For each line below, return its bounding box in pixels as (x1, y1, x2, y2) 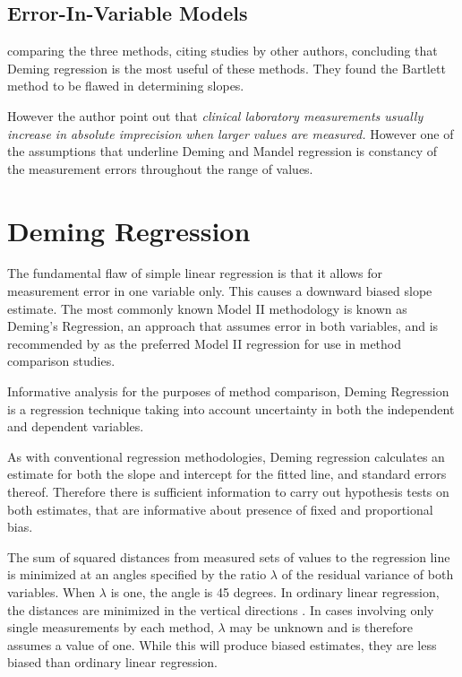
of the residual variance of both (281, 565, 454, 584)
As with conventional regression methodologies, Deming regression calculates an (7, 447, 445, 465)
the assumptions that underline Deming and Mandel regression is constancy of (7, 142, 437, 161)
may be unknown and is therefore (229, 618, 414, 637)
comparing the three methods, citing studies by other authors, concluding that (7, 41, 438, 60)
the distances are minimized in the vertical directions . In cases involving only (7, 600, 434, 619)
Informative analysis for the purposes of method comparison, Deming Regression (7, 382, 449, 401)
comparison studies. (7, 352, 115, 370)
